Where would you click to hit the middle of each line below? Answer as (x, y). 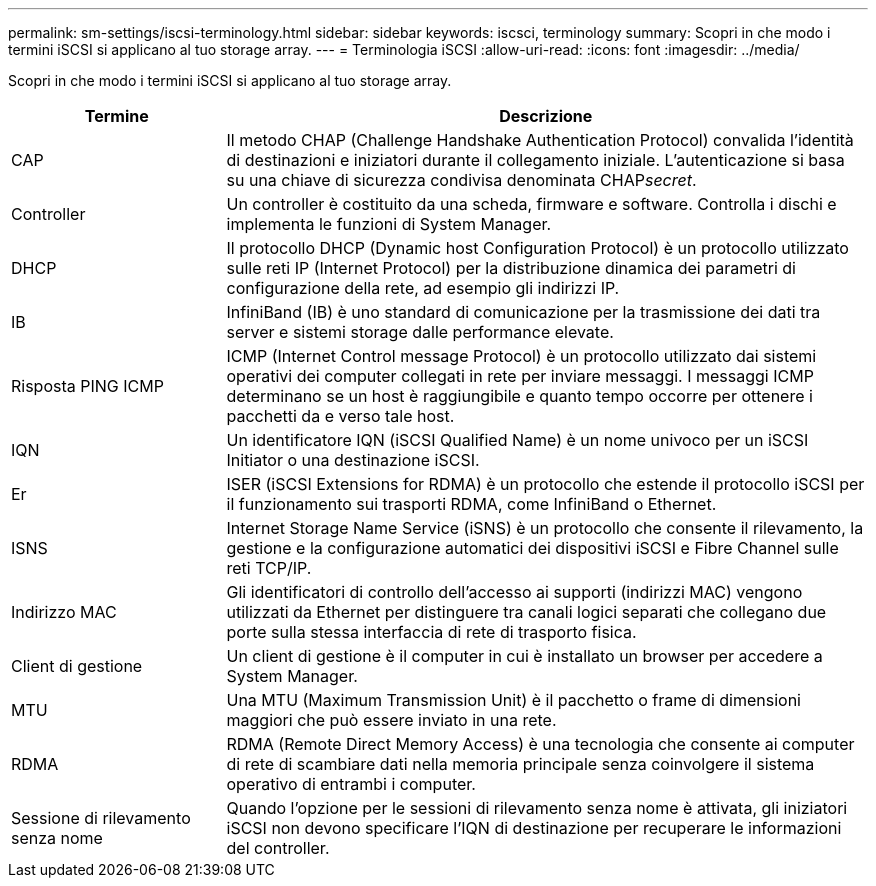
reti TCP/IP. (269, 568)
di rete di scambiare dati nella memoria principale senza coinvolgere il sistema (520, 764)
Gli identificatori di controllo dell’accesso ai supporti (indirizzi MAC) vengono (514, 592)
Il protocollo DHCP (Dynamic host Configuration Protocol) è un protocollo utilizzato (537, 248)
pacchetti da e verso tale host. (340, 416)
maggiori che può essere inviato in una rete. (391, 720)
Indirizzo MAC (64, 612)
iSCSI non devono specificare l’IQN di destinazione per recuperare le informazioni (534, 828)
